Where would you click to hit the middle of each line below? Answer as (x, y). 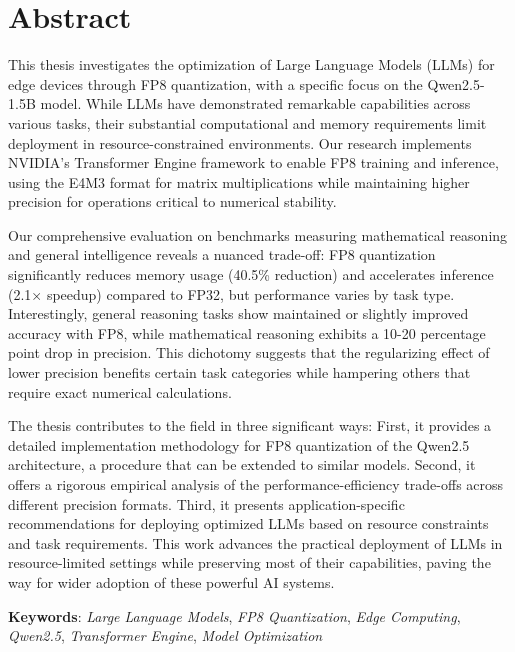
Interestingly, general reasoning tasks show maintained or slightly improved (238, 313)
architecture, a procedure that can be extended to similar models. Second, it (242, 464)
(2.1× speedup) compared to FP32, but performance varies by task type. (231, 293)
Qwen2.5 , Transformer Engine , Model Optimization (165, 635)
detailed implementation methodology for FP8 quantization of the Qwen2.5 (239, 444)
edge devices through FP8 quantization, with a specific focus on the (215, 83)
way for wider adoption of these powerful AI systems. (171, 581)
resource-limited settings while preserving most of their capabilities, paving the (249, 562)
